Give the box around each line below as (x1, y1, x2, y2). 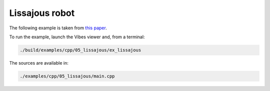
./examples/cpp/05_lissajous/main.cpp (19, 73, 115, 79)
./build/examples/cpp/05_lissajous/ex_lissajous (19, 47, 141, 53)
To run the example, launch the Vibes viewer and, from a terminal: (9, 34, 145, 40)
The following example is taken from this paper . (9, 25, 107, 31)
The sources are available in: (9, 60, 68, 66)
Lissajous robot (9, 7, 75, 18)
